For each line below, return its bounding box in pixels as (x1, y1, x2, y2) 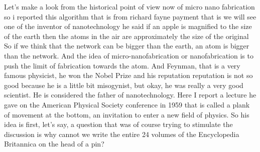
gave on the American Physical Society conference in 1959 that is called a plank (4, 99, 250, 109)
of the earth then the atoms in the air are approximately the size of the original (4, 30, 249, 41)
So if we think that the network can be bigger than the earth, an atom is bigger (4, 40, 249, 51)
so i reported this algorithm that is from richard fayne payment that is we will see (4, 11, 256, 21)
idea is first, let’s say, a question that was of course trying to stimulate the (4, 119, 233, 129)
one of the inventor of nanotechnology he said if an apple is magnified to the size (4, 21, 252, 31)
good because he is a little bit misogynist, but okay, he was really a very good (4, 79, 243, 90)
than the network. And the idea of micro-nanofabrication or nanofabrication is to (4, 50, 253, 60)
